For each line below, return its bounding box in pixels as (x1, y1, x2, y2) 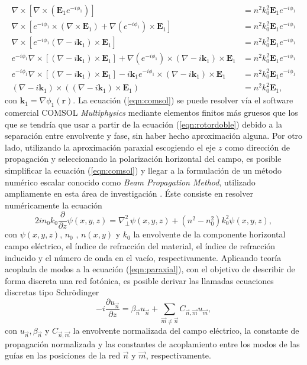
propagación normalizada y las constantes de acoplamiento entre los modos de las (5, 337, 300, 350)
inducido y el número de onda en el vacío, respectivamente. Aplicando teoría (5, 251, 282, 263)
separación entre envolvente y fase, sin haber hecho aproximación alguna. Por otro (5, 129, 303, 142)
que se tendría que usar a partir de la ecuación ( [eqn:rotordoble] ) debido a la (5, 118, 283, 130)
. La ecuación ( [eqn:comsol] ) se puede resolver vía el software (73, 94, 293, 106)
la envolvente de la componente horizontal (133, 228, 286, 240)
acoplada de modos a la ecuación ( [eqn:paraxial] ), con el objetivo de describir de (5, 263, 295, 275)
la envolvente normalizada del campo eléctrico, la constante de (73, 324, 299, 337)
